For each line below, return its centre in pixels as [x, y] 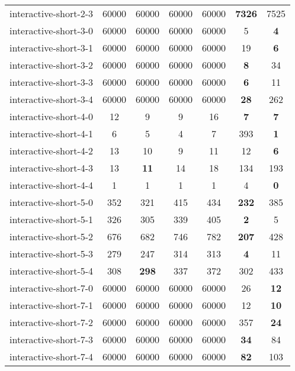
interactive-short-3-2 [52, 65]
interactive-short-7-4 [52, 357]
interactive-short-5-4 [52, 271]
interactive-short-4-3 [52, 168]
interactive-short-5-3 [52, 254]
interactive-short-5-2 [52, 236]
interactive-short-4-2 [52, 151]
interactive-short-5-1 [52, 219]
